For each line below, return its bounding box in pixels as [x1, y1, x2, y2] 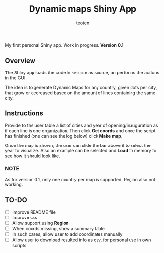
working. [5, 181, 23, 187]
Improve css [12, 215, 38, 220]
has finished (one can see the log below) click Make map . [5, 133, 123, 139]
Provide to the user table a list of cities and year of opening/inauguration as [5, 122, 158, 128]
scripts [12, 243, 27, 249]
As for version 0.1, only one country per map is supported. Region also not [5, 176, 156, 182]
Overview [5, 57, 36, 65]
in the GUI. [5, 75, 27, 81]
